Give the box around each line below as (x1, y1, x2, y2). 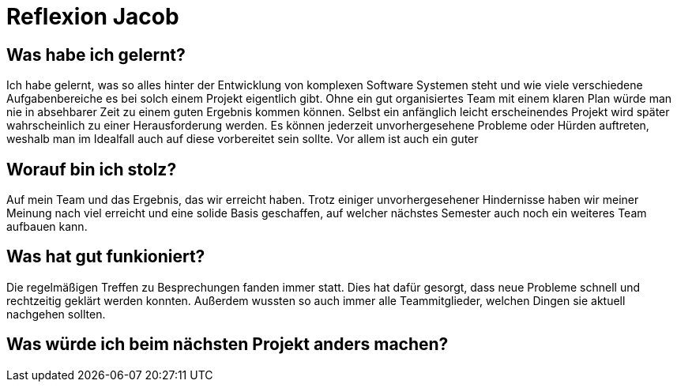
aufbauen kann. (6, 220, 88, 234)
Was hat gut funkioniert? (6, 247, 205, 267)
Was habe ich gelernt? (6, 44, 186, 65)
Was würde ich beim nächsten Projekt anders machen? (6, 334, 449, 355)
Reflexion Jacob (6, 3, 179, 30)
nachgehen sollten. (6, 307, 106, 321)
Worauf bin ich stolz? (6, 159, 177, 179)
